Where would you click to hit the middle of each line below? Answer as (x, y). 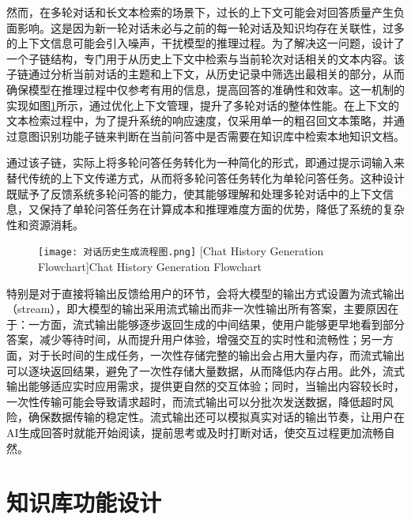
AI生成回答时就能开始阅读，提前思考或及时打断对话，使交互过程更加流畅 (195, 432)
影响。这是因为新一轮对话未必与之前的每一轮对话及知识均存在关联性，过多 (211, 27)
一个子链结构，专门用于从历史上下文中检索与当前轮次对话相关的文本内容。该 (205, 58)
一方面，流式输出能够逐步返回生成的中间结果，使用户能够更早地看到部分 (216, 324)
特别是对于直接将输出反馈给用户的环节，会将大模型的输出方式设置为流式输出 (205, 293)
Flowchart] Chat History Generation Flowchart (150, 266)
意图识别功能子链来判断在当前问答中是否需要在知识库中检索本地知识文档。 (211, 136)
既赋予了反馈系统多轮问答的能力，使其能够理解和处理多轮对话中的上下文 (194, 193)
